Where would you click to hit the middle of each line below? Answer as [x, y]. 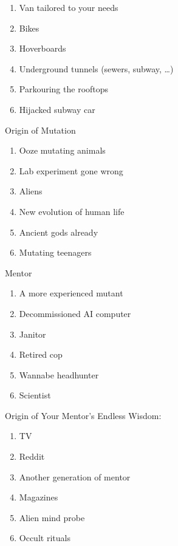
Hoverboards [43, 48]
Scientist [35, 395]
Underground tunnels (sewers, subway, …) [96, 68]
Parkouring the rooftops [64, 89]
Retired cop [41, 354]
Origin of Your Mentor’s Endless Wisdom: [83, 415]
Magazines [39, 497]
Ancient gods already [59, 232]
